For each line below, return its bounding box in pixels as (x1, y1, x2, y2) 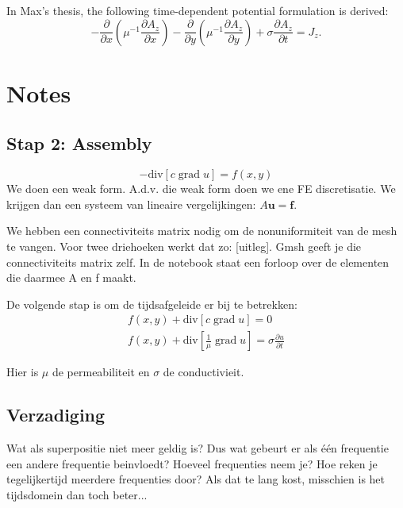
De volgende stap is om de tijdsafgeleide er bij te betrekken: (6, 295, 297, 312)
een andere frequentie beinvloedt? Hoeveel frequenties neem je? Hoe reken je (6, 455, 378, 471)
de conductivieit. (163, 364, 244, 380)
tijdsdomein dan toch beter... (6, 486, 148, 502)
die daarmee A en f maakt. (6, 269, 136, 286)
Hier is (6, 364, 39, 380)
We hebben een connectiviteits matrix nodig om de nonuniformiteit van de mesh (6, 222, 397, 239)
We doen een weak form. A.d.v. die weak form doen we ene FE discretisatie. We (6, 180, 396, 197)
